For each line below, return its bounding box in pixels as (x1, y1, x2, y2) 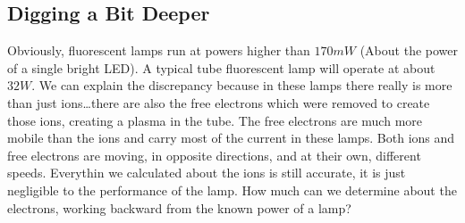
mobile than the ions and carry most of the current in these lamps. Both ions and (7, 128, 455, 147)
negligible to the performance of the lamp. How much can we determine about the (7, 180, 457, 199)
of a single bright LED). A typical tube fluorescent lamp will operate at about (7, 58, 435, 77)
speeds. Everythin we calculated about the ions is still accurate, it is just (7, 163, 406, 182)
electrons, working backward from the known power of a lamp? (7, 198, 351, 217)
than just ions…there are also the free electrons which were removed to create (7, 93, 430, 111)
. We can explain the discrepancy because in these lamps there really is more (31, 76, 452, 95)
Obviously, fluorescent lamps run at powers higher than (7, 41, 310, 60)
